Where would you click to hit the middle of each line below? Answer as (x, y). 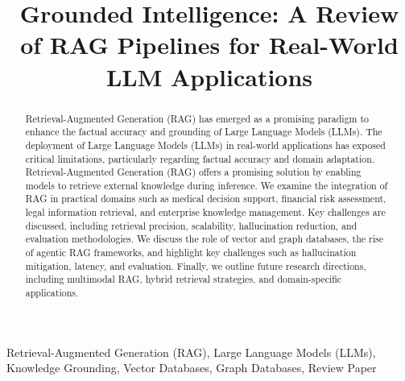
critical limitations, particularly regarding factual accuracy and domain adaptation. (200, 158)
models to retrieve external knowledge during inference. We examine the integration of (207, 185)
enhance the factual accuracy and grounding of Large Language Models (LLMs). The (204, 132)
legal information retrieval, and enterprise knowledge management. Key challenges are (205, 212)
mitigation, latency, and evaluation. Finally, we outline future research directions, (196, 265)
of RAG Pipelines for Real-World (209, 45)
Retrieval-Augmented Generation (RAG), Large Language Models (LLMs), (191, 352)
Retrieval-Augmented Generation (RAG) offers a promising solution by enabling (193, 172)
